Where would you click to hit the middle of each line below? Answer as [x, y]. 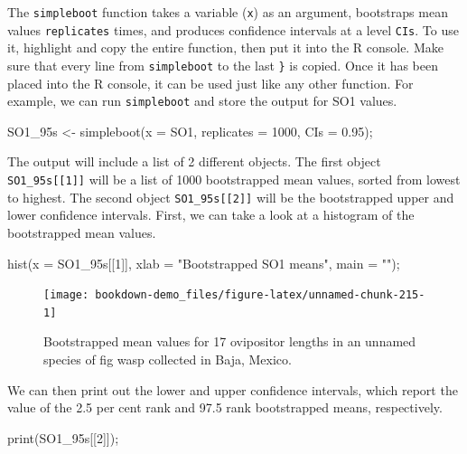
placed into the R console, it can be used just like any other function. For [210, 83]
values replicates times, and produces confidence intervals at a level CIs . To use [233, 29]
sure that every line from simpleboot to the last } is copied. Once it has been [223, 65]
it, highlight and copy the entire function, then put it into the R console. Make [225, 47]
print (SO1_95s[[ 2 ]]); [63, 437]
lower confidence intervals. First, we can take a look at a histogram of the [211, 215]
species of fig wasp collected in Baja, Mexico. [168, 359]
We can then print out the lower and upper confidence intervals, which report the [233, 389]
